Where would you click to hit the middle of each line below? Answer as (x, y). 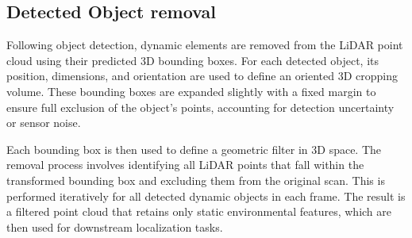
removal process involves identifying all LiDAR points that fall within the (185, 165)
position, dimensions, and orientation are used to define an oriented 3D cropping (202, 76)
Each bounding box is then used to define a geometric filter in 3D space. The (194, 149)
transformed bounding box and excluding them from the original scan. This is (196, 180)
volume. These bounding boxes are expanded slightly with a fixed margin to (191, 91)
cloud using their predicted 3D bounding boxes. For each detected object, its (193, 60)
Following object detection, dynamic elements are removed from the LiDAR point (205, 45)
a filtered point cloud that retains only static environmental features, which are (199, 211)
